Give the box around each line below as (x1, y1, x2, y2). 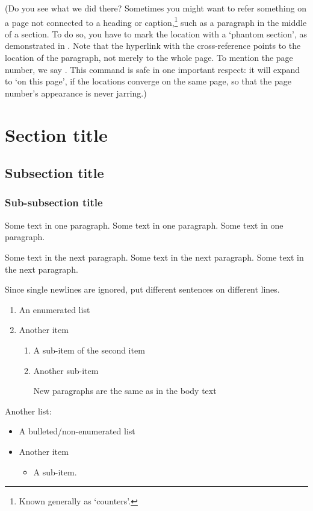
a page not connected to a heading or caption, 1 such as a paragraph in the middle (5, 14, 307, 28)
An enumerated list (19, 303, 90, 316)
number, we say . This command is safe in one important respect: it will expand (5, 63, 300, 75)
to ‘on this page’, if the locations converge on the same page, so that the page (5, 75, 291, 87)
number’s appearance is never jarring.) (5, 86, 147, 99)
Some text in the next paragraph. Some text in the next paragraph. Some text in (5, 250, 304, 263)
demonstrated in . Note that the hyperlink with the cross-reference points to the (5, 39, 301, 52)
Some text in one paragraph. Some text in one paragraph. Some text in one (5, 218, 284, 231)
